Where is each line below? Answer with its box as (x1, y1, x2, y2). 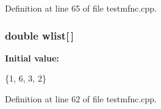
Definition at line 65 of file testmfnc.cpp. (5, 2, 157, 14)
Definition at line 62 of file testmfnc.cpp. (5, 93, 157, 105)
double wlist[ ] (5, 27, 74, 43)
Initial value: (5, 51, 59, 64)
